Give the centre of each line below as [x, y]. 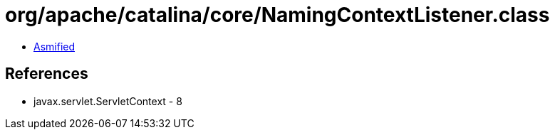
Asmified [55, 46]
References [47, 74]
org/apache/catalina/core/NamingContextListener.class [277, 15]
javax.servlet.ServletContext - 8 [108, 101]
